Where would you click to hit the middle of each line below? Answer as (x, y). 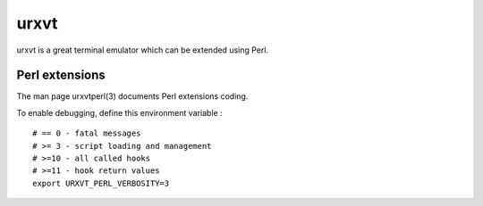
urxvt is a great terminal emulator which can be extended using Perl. (142, 50)
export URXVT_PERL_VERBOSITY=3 (101, 183)
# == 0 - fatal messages (87, 133)
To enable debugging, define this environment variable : (119, 112)
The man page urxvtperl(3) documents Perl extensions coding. (132, 96)
